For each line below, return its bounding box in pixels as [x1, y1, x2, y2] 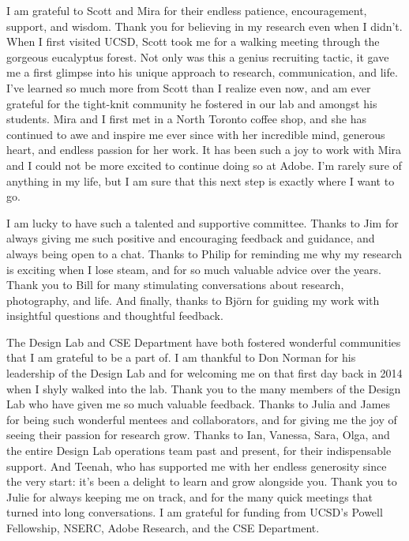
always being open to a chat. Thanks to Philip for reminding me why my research [6, 245, 403, 261]
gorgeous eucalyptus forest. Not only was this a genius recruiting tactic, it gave [6, 48, 389, 65]
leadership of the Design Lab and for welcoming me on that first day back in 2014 [6, 365, 403, 381]
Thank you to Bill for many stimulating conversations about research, [6, 276, 344, 293]
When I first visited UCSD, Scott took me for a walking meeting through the [6, 33, 380, 50]
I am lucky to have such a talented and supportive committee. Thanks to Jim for [6, 214, 399, 231]
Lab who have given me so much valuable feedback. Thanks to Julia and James [6, 396, 391, 412]
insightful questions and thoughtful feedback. [6, 307, 223, 324]
